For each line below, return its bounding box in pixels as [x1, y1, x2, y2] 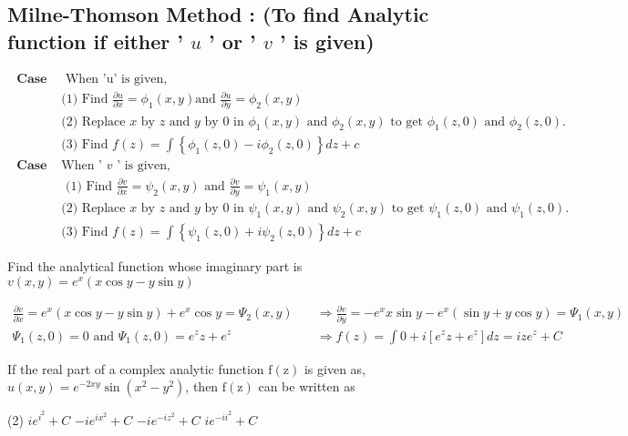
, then [185, 377, 219, 396]
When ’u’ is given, [65, 72, 168, 86]
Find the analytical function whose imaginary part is [7, 257, 303, 276]
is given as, [304, 359, 366, 378]
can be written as [258, 377, 355, 396]
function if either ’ [7, 26, 184, 55]
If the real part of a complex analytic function [7, 359, 264, 378]
